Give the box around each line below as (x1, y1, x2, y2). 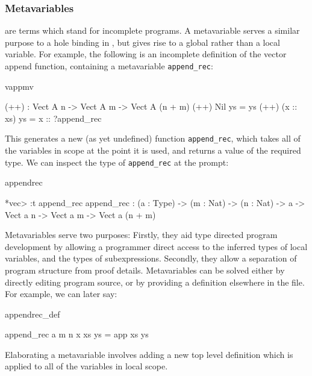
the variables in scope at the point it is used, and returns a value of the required (5, 144, 301, 157)
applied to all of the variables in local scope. (5, 360, 168, 372)
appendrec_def (5, 307, 60, 320)
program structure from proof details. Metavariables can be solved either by (5, 263, 285, 276)
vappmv (5, 80, 34, 92)
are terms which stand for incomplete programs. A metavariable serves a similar (5, 24, 300, 37)
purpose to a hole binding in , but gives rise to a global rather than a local (5, 36, 280, 48)
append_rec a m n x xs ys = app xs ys (5, 328, 149, 340)
